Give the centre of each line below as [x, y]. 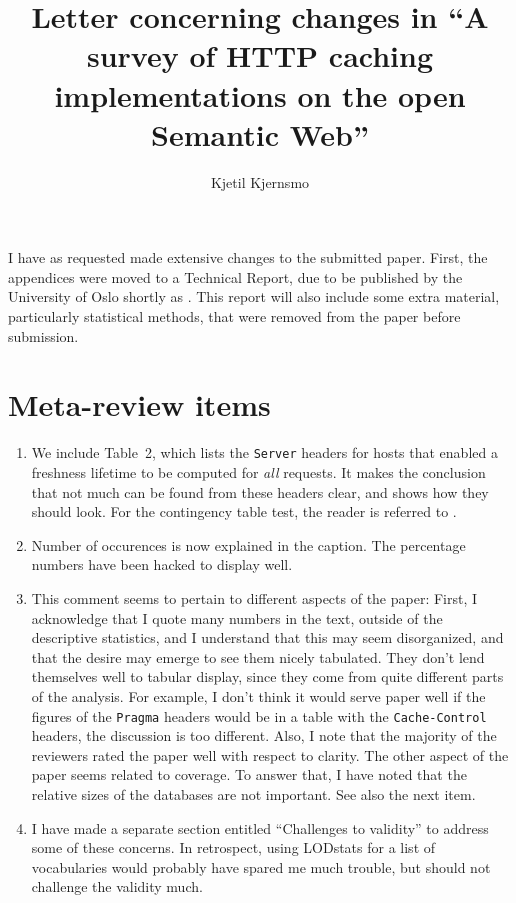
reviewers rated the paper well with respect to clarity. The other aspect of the [270, 754]
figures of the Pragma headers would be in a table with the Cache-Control [259, 715]
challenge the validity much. [117, 886]
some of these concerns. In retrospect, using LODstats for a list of [233, 847]
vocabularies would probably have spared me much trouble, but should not [261, 866]
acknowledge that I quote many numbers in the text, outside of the [237, 617]
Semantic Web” [260, 133]
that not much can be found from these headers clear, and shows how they [260, 491]
